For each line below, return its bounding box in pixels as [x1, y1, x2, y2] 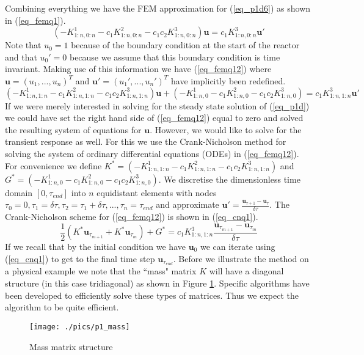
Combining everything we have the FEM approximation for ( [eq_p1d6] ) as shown [5, 2, 311, 14]
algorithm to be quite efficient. [5, 301, 119, 313]
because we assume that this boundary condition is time [69, 50, 280, 63]
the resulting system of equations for [5, 123, 142, 136]
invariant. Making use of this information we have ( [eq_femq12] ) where [5, 62, 272, 75]
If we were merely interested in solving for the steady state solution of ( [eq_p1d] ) [5, 99, 310, 112]
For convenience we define [5, 159, 102, 172]
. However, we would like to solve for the [150, 123, 302, 136]
